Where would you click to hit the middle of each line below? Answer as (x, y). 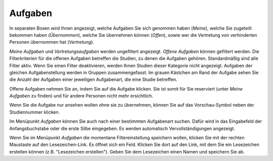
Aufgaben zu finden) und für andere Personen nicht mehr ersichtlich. (81, 96)
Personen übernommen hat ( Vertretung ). (52, 42)
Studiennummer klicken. (35, 112)
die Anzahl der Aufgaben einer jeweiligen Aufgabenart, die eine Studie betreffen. (93, 79)
